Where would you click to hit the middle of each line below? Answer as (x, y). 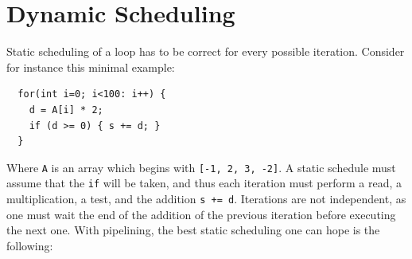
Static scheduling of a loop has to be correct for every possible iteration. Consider (206, 51)
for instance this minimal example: (91, 67)
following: (30, 245)
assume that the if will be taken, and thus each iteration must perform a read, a (204, 183)
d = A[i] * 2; (66, 110)
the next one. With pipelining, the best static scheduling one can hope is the (193, 230)
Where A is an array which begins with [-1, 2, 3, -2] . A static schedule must (201, 167)
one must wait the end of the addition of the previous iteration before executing (201, 214)
